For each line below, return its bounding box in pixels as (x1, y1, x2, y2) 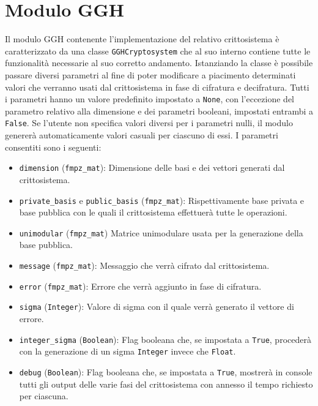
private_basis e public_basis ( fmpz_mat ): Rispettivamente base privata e (19, 194, 305, 206)
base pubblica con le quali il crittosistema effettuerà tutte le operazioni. (19, 206, 287, 219)
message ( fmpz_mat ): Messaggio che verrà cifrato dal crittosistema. (19, 259, 270, 271)
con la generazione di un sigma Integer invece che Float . (19, 345, 236, 358)
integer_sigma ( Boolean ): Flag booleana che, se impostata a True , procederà (19, 333, 311, 345)
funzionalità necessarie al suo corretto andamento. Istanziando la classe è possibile (5, 56, 313, 69)
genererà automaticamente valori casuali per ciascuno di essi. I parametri (5, 129, 278, 141)
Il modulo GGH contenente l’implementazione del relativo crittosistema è (5, 32, 279, 45)
